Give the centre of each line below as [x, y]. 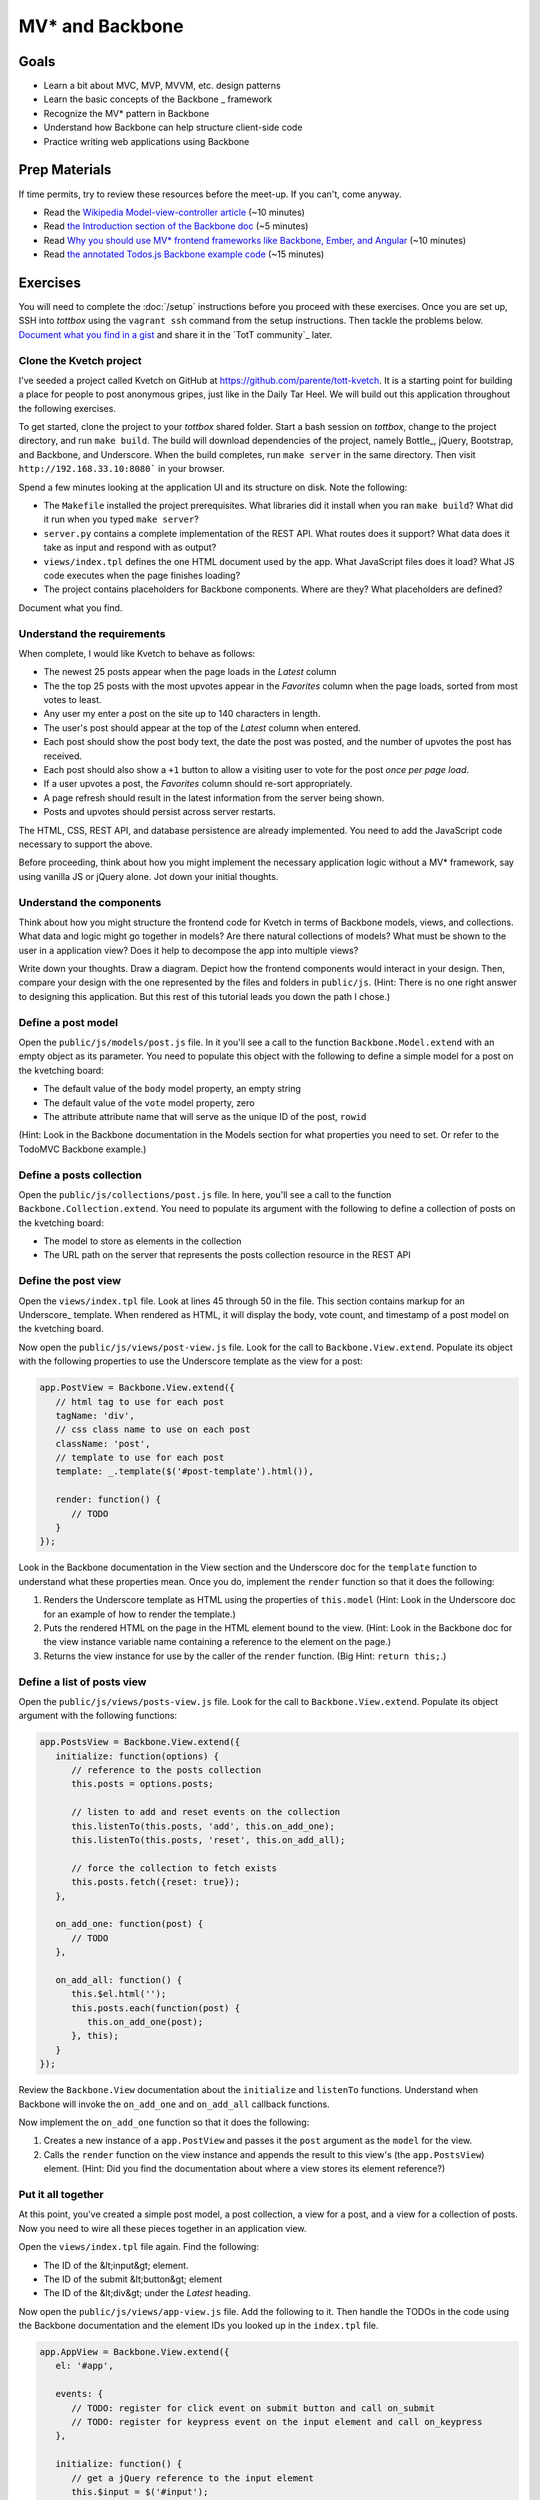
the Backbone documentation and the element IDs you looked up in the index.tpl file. [198, 2326]
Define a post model [68, 1022]
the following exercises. [67, 408]
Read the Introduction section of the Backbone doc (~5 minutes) [176, 226]
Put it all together [61, 2194]
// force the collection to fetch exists [174, 1868]
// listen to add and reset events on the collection [206, 1812]
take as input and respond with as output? [130, 547]
